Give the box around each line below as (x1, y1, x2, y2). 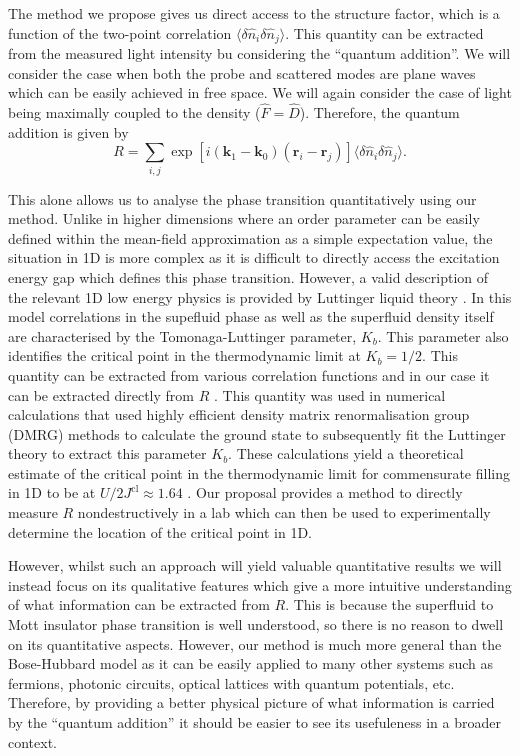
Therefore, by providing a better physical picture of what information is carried (8, 692, 495, 713)
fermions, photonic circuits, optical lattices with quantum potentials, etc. (8, 672, 455, 693)
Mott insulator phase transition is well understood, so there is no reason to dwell (8, 614, 504, 635)
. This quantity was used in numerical (213, 384, 446, 405)
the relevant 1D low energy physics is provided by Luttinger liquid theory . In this (8, 286, 512, 307)
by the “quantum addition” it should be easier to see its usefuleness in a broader (8, 712, 501, 732)
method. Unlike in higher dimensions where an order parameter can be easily (8, 208, 480, 229)
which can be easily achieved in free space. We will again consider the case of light (8, 82, 512, 103)
